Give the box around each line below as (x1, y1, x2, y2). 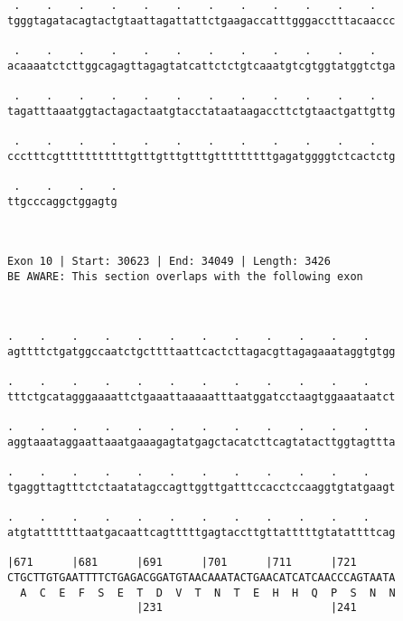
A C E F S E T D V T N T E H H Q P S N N (20, 586, 396, 599)
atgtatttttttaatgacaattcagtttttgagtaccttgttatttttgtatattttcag (7, 525, 396, 539)
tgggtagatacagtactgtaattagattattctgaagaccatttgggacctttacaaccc (7, 14, 396, 27)
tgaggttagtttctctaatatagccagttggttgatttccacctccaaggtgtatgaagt (7, 481, 396, 494)
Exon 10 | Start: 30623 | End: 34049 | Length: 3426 (7, 255, 331, 268)
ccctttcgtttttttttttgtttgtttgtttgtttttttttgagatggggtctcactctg (7, 149, 396, 163)
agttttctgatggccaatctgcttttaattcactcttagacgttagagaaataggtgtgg (7, 345, 396, 359)
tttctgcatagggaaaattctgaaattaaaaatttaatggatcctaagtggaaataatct (7, 390, 396, 404)
